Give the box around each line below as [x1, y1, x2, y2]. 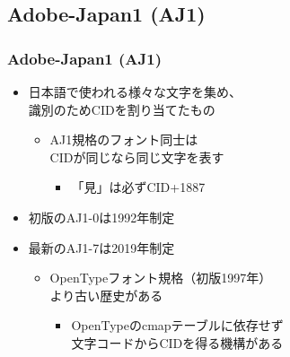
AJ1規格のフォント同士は [49, 130, 198, 149]
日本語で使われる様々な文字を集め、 [28, 83, 242, 100]
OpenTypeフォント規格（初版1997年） [49, 268, 272, 287]
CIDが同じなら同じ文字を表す [49, 147, 224, 166]
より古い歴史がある [49, 285, 163, 304]
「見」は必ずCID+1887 [71, 178, 206, 196]
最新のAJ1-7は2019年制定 [28, 238, 175, 257]
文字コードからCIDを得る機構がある [71, 333, 284, 352]
